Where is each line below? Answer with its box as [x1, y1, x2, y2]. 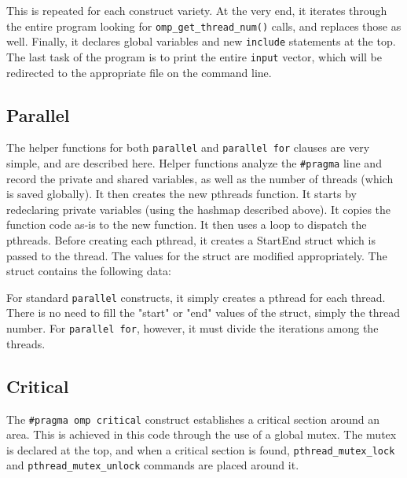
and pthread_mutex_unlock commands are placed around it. [6, 457, 299, 473]
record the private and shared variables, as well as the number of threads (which [6, 170, 394, 186]
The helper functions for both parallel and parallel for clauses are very [6, 139, 370, 156]
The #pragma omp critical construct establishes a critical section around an [6, 410, 380, 427]
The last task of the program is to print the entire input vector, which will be [6, 48, 382, 64]
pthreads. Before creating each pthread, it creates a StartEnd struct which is [6, 232, 376, 248]
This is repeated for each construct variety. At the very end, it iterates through [6, 2, 387, 18]
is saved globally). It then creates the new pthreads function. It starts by [6, 186, 357, 202]
